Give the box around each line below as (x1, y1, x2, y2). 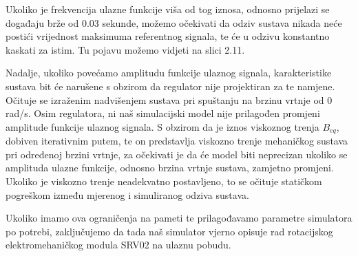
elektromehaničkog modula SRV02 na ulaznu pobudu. (6, 237, 231, 252)
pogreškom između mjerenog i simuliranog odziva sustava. (6, 187, 249, 202)
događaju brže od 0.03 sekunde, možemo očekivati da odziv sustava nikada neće (6, 15, 342, 30)
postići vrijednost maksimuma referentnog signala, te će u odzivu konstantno (6, 29, 330, 43)
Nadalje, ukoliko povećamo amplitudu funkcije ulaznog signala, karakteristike (6, 65, 332, 80)
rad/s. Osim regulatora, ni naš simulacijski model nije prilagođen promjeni (6, 106, 320, 120)
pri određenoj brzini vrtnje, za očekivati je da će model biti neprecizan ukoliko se (6, 147, 348, 161)
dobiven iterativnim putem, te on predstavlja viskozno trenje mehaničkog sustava (6, 134, 348, 148)
